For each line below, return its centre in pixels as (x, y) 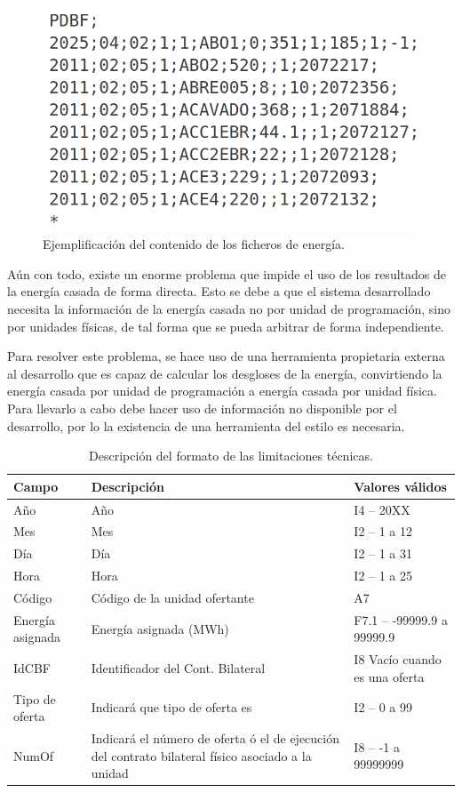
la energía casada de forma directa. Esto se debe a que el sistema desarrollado (219, 291)
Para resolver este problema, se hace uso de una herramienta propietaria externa (226, 356)
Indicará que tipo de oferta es (171, 707)
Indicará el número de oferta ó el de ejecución (215, 738)
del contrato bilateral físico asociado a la (201, 755)
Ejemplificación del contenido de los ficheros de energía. (194, 244)
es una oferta (389, 676)
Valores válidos (400, 486)
